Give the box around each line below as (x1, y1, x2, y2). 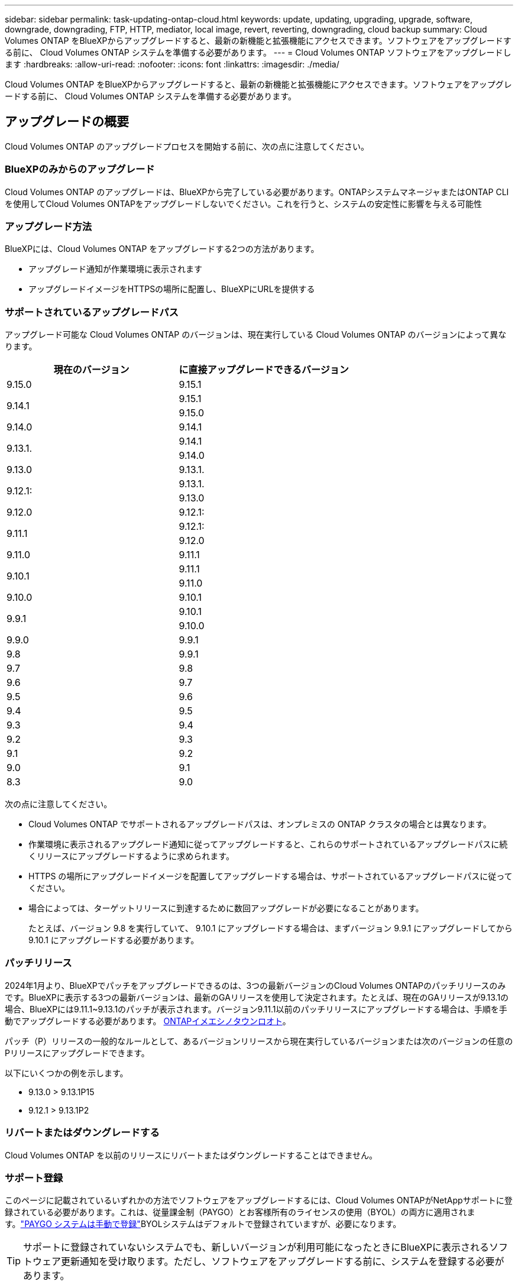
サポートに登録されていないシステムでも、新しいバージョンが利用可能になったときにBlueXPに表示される (23, 1241, 490, 1254)
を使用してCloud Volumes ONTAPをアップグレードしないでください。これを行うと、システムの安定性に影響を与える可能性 (5, 198, 483, 209)
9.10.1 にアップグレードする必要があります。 (28, 935, 199, 946)
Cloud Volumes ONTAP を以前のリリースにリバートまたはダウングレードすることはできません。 (5, 1150, 378, 1160)
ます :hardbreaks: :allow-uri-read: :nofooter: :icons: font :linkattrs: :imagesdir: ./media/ (5, 59, 339, 69)
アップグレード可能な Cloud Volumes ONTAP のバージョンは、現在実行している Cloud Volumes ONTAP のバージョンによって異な (5, 329, 507, 340)
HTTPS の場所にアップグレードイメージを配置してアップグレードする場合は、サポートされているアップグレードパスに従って (28, 871, 513, 882)
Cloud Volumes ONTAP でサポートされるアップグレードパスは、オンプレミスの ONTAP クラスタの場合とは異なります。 (28, 819, 491, 830)
